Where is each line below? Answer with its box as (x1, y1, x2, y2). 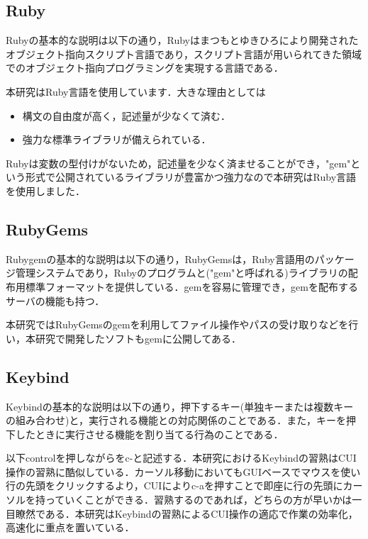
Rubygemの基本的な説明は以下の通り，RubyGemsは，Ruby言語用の (6, 251, 315, 266)
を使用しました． (6, 183, 85, 198)
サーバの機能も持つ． (6, 293, 105, 308)
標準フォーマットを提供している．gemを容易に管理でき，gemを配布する (25, 279, 358, 294)
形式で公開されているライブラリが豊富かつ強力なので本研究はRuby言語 (25, 170, 357, 184)
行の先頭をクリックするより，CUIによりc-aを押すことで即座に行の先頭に (6, 478, 343, 493)
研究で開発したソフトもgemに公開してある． (35, 330, 242, 345)
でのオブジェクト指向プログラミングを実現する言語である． (6, 60, 284, 75)
